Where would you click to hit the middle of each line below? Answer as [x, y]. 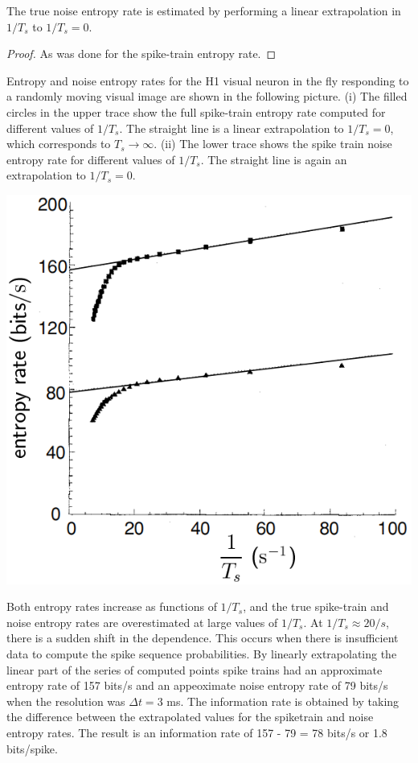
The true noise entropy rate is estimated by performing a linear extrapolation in [204, 10]
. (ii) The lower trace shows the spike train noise [273, 144]
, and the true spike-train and [316, 606]
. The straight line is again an [274, 159]
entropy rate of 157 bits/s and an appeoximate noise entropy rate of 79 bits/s [197, 685]
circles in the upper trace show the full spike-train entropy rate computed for [196, 111]
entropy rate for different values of [91, 159]
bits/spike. [32, 748]
